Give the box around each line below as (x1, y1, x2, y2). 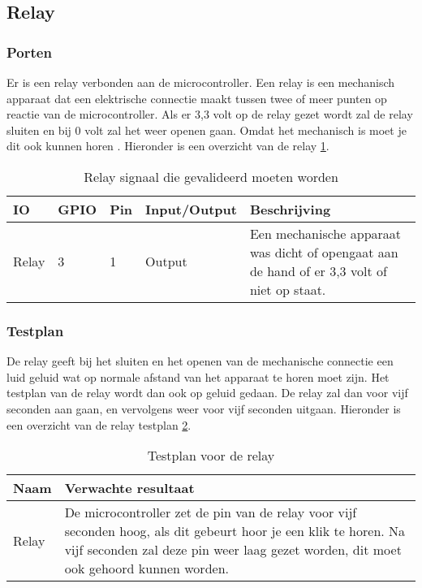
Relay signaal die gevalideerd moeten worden (84, 166, 338, 186)
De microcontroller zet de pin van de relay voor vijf (64, 503, 357, 522)
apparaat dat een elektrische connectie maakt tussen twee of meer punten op (6, 89, 387, 106)
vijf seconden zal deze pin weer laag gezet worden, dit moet (64, 540, 402, 560)
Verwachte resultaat (64, 478, 195, 498)
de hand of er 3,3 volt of (249, 261, 387, 280)
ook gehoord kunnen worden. (64, 559, 229, 578)
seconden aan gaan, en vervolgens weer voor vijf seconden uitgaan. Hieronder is (6, 400, 401, 417)
